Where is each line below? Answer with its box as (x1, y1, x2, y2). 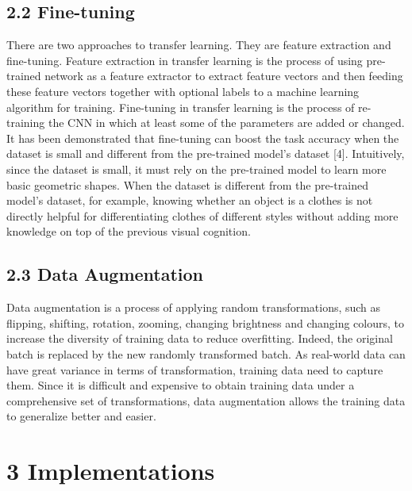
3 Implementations (6, 455, 215, 487)
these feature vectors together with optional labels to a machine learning (6, 82, 360, 99)
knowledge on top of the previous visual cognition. (6, 223, 251, 240)
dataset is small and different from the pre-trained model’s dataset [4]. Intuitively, (6, 145, 405, 162)
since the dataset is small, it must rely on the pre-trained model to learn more (6, 160, 387, 177)
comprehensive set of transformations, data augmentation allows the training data (6, 392, 406, 409)
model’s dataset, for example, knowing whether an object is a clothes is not (6, 192, 373, 209)
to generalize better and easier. (6, 408, 156, 424)
